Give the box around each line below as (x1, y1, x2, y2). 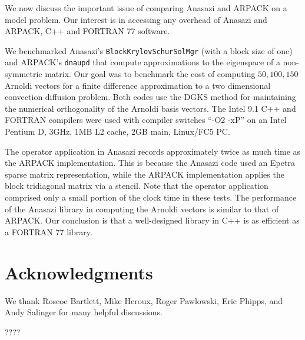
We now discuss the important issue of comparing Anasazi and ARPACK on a (5, 2, 287, 14)
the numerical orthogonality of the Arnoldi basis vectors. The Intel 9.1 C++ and (5, 102, 296, 114)
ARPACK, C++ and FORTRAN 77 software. (5, 25, 170, 37)
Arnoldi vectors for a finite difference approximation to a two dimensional (5, 79, 271, 91)
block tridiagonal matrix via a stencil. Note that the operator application (5, 179, 268, 192)
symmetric (5, 68, 42, 80)
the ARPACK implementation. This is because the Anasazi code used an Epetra (5, 156, 295, 169)
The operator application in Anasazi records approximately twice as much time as (5, 145, 301, 157)
